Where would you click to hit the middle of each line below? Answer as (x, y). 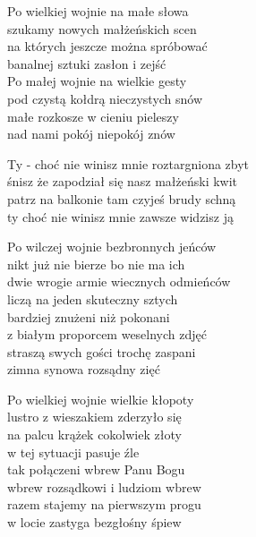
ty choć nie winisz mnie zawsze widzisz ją (120, 216)
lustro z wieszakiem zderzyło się (94, 417)
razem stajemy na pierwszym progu (104, 504)
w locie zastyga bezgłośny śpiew (94, 522)
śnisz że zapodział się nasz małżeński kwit (123, 181)
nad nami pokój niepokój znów (91, 134)
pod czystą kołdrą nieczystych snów (105, 98)
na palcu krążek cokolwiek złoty (94, 435)
